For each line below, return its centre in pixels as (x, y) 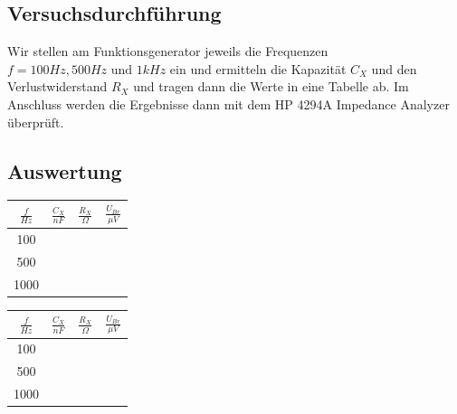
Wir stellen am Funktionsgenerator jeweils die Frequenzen (168, 51)
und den (394, 68)
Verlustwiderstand (57, 86)
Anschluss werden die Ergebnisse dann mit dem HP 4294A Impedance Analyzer (228, 103)
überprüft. (36, 122)
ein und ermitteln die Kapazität (258, 68)
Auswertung (65, 170)
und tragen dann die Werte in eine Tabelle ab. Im (271, 86)
